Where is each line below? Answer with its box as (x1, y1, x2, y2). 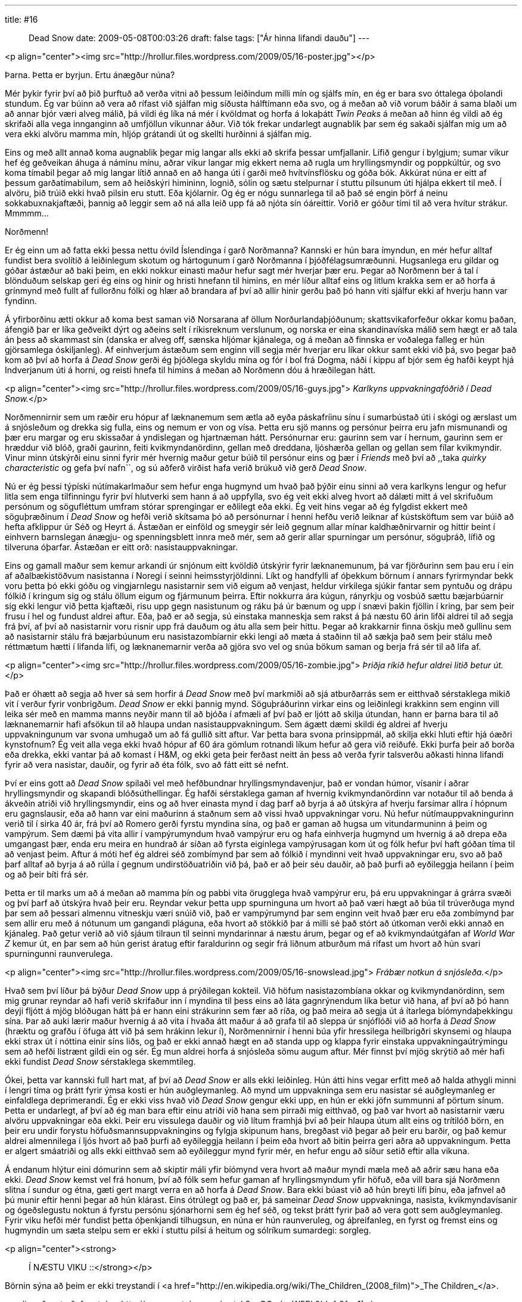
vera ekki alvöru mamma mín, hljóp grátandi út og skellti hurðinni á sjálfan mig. (5, 129, 312, 139)
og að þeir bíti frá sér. (5, 869, 89, 879)
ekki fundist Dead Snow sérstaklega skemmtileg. (5, 1056, 196, 1067)
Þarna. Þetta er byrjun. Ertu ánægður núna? (5, 70, 175, 80)
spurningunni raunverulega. (5, 948, 113, 959)
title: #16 (5, 14, 38, 24)
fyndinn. (5, 296, 37, 306)
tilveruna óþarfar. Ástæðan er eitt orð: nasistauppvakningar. (5, 542, 238, 552)
